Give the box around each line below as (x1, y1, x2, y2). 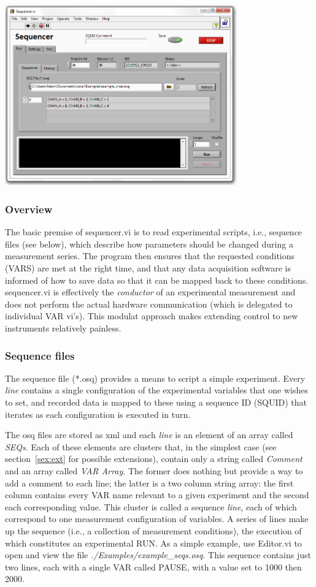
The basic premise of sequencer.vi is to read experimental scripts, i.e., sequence (5, 225, 303, 238)
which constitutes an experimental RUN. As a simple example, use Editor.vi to (5, 536, 302, 549)
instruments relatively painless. (5, 322, 121, 335)
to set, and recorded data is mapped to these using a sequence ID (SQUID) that (5, 396, 307, 409)
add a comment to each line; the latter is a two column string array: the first (5, 476, 294, 489)
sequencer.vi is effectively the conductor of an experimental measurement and (5, 286, 296, 298)
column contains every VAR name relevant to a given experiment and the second (5, 488, 309, 501)
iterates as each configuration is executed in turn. (5, 407, 191, 420)
